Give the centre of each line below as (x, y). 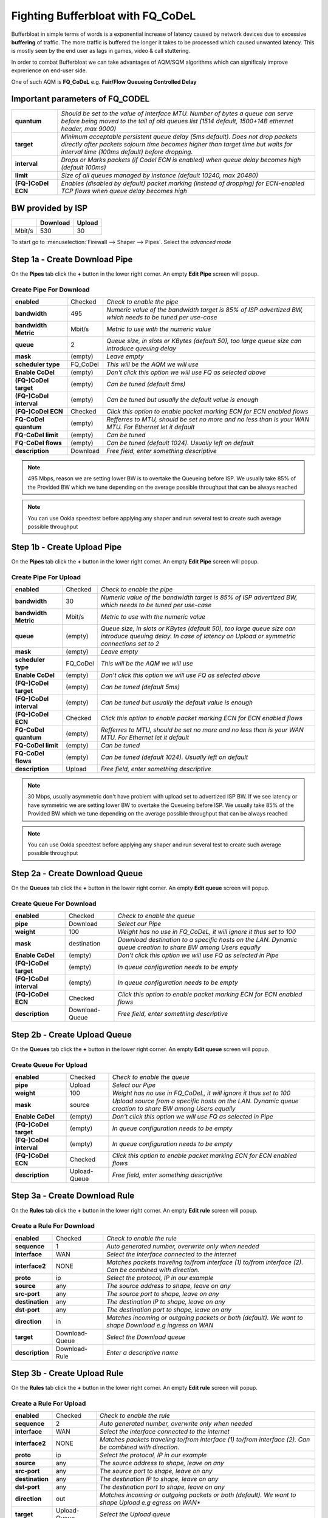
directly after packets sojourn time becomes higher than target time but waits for (177, 145)
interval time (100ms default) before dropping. (127, 152)
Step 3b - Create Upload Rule (67, 1373)
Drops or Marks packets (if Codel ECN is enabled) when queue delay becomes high (181, 160)
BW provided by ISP (50, 208)
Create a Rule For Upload (49, 1403)
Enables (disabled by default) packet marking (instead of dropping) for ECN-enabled (183, 183)
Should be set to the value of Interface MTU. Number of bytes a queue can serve (177, 114)
